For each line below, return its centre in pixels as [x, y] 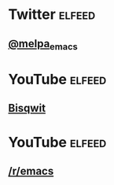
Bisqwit [27, 108]
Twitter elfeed [52, 15]
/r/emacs [31, 171]
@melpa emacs [43, 44]
